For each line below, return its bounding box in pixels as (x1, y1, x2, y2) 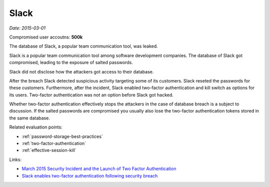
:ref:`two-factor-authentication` (21, 140, 86, 146)
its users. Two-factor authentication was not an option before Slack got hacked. (9, 91, 173, 97)
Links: (9, 156, 22, 162)
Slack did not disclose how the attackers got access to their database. (9, 68, 154, 74)
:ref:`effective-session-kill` (21, 147, 77, 153)
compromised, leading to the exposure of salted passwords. (9, 59, 133, 65)
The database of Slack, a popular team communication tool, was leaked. (9, 43, 158, 49)
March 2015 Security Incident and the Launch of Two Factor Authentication (21, 165, 176, 172)
